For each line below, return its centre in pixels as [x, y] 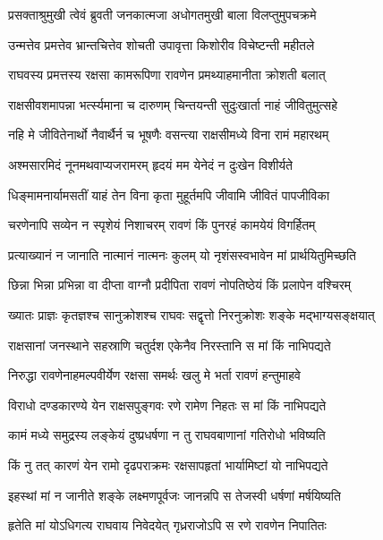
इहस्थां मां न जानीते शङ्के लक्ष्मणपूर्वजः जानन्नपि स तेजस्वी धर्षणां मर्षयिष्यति [174, 495]
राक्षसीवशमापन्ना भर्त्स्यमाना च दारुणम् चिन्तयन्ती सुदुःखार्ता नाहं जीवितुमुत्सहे [173, 104]
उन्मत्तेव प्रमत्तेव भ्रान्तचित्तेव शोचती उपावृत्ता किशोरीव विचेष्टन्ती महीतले [162, 44]
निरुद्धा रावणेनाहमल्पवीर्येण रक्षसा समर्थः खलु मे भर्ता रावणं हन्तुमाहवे [154, 375]
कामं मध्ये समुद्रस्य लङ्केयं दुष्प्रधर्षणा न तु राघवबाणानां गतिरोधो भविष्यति [167, 435]
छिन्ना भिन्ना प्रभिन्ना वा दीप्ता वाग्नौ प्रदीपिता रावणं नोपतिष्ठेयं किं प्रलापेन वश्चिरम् [180, 285]
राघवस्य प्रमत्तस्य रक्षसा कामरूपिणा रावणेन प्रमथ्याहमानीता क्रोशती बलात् [167, 75]
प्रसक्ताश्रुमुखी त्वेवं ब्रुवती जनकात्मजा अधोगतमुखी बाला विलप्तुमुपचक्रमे [162, 14]
